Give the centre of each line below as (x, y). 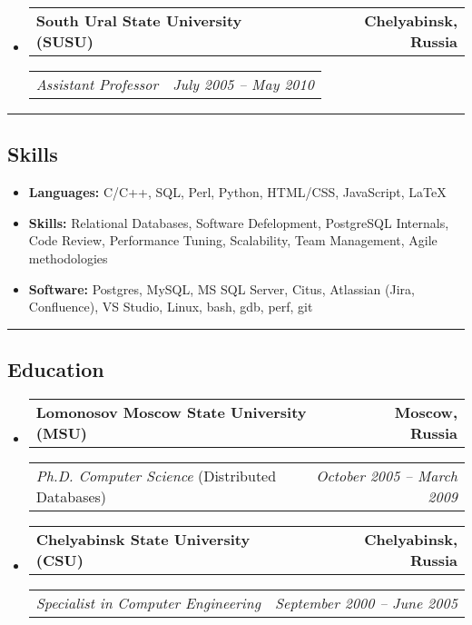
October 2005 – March (387, 475)
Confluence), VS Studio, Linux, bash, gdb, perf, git (171, 307)
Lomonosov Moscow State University (171, 412)
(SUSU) (64, 41)
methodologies (68, 258)
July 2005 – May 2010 (243, 84)
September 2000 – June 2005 (366, 602)
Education (56, 369)
